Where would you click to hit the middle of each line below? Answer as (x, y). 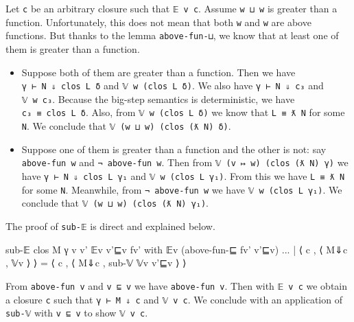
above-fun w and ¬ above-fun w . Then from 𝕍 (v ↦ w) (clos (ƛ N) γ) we (185, 162)
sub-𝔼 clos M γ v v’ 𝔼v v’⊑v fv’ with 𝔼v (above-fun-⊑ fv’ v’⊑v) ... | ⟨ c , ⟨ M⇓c (177, 249)
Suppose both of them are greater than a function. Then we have (158, 72)
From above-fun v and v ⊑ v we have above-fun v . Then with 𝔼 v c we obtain (177, 285)
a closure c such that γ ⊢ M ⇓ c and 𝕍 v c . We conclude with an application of (174, 299)
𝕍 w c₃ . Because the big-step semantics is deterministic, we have (158, 99)
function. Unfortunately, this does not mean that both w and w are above (158, 22)
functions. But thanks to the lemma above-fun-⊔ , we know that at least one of (172, 35)
